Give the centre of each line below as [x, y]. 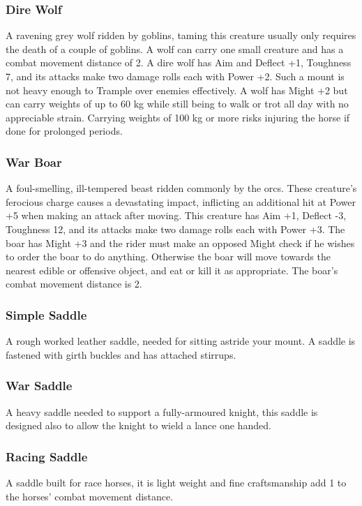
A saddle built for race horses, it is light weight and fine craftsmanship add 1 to [176, 482]
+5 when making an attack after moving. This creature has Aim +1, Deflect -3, [176, 215]
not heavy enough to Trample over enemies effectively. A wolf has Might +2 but [177, 90]
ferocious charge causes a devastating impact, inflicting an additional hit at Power [181, 201]
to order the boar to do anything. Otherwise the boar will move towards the [168, 256]
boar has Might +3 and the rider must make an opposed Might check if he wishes [180, 243]
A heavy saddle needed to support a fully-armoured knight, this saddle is [162, 411]
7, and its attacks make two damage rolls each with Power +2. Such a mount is [175, 76]
